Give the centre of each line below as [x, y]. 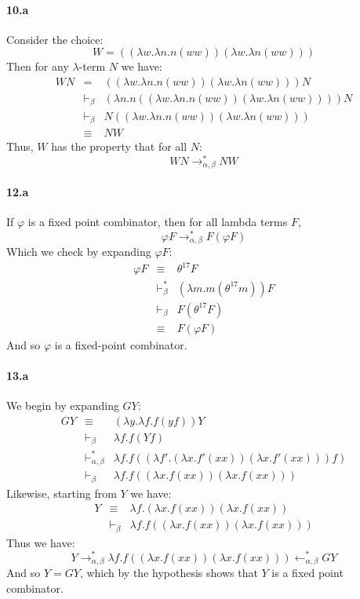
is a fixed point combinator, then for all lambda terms [158, 221]
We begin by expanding [63, 405]
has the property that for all [119, 146]
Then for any [38, 66]
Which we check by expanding [79, 252]
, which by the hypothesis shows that [169, 572]
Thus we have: [41, 542]
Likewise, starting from [62, 493]
